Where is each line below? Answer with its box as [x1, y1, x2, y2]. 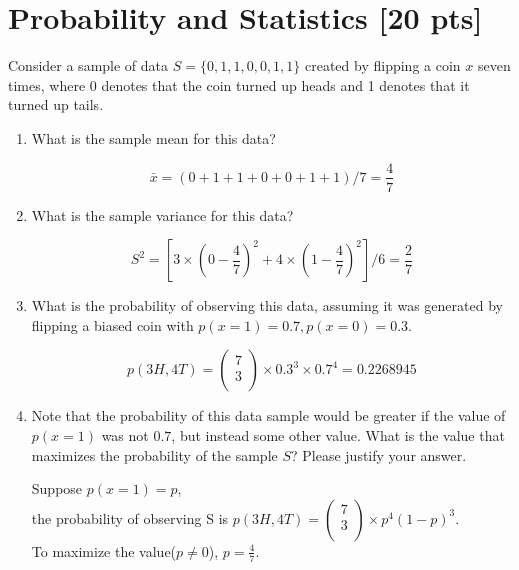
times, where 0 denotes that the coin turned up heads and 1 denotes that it [8, 74, 470, 95]
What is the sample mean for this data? [31, 127, 276, 148]
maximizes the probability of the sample [31, 444, 278, 465]
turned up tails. [8, 94, 104, 115]
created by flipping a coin [305, 55, 461, 76]
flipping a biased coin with [31, 314, 194, 335]
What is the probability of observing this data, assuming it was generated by [31, 295, 503, 316]
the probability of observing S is [31, 507, 229, 528]
